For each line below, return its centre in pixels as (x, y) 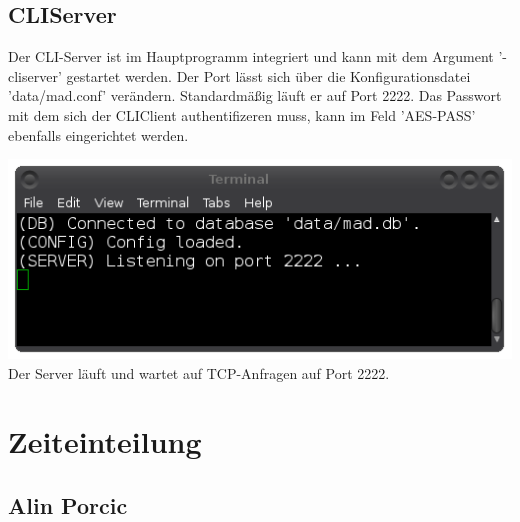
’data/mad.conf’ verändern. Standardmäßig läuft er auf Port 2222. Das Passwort (255, 95)
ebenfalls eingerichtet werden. (98, 134)
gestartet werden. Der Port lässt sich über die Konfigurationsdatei (268, 75)
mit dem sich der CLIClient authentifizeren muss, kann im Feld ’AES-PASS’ (242, 114)
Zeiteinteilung (105, 441)
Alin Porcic (68, 504)
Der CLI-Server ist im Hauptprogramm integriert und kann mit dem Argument (251, 56)
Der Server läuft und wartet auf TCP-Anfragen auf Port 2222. (199, 372)
